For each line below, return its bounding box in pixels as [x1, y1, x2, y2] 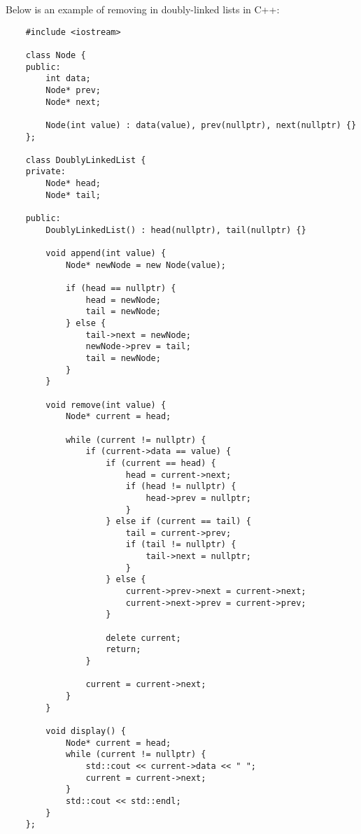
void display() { [45, 726, 126, 736]
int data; [45, 73, 91, 84]
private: [25, 167, 66, 177]
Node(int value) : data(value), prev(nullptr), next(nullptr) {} [45, 120, 357, 130]
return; [106, 644, 141, 655]
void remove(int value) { [45, 400, 167, 410]
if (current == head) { [106, 458, 216, 468]
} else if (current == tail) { [106, 516, 251, 527]
